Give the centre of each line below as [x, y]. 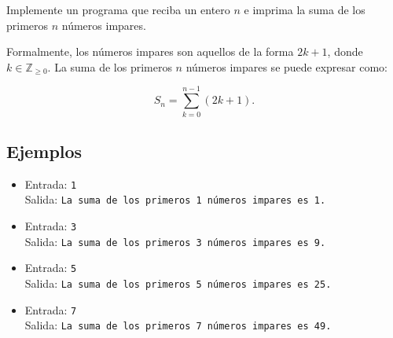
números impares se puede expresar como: [286, 66]
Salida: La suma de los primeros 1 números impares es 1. [175, 199]
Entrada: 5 [51, 268]
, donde [345, 51]
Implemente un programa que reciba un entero [118, 9]
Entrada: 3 [51, 226]
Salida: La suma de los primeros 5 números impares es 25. [178, 283]
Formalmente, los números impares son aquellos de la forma [150, 51]
